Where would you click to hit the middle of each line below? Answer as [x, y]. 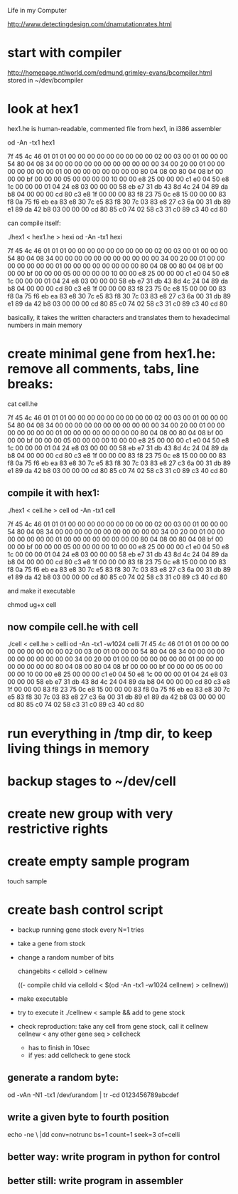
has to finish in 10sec [59, 1047]
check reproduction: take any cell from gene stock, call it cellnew [113, 1026]
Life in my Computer [37, 10]
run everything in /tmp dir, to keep [110, 733]
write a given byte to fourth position [88, 1117]
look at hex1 [43, 109]
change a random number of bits [66, 957]
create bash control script [85, 910]
